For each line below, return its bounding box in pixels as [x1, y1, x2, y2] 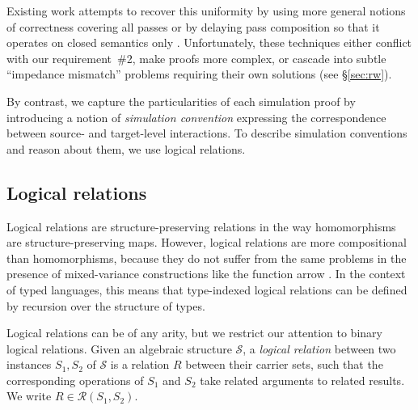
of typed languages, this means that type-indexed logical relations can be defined [6, 281, 407, 298]
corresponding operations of [6, 371, 144, 388]
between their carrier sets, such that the [185, 356, 383, 373]
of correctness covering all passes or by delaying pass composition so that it [6, 18, 380, 35]
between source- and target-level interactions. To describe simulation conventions [6, 125, 407, 142]
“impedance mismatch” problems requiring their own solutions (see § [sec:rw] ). [6, 66, 392, 82]
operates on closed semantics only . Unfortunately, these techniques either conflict [6, 34, 412, 51]
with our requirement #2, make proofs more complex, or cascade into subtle [6, 49, 386, 66]
